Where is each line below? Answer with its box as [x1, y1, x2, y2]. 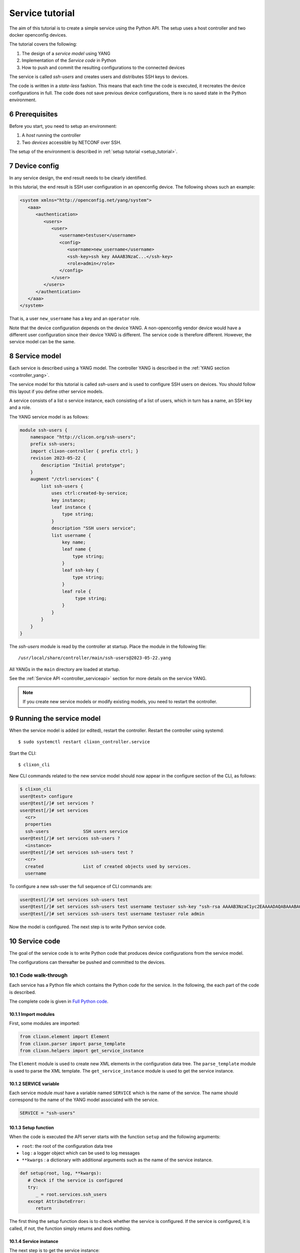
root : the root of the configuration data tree [21, 1143, 113, 1149]
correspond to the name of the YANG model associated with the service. [9, 1097, 159, 1103]
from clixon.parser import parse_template [19, 1040, 125, 1047]
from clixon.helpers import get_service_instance [19, 1048, 144, 1054]
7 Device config [9, 161, 59, 170]
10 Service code [9, 937, 60, 945]
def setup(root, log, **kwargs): [19, 1170, 102, 1176]
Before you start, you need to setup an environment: [9, 123, 117, 129]
